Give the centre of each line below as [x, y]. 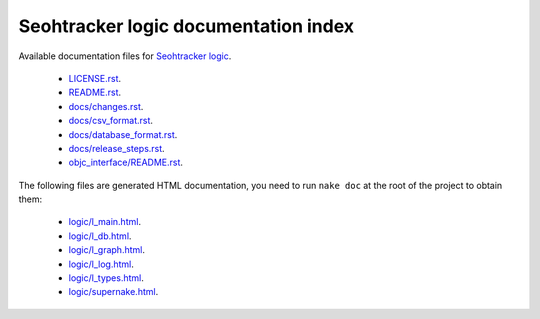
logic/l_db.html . [100, 236]
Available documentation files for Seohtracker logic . [125, 56]
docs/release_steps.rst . [116, 148]
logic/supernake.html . [113, 292]
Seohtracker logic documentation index [186, 26]
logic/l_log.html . [101, 264]
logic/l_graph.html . [106, 250]
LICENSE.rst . [95, 78]
